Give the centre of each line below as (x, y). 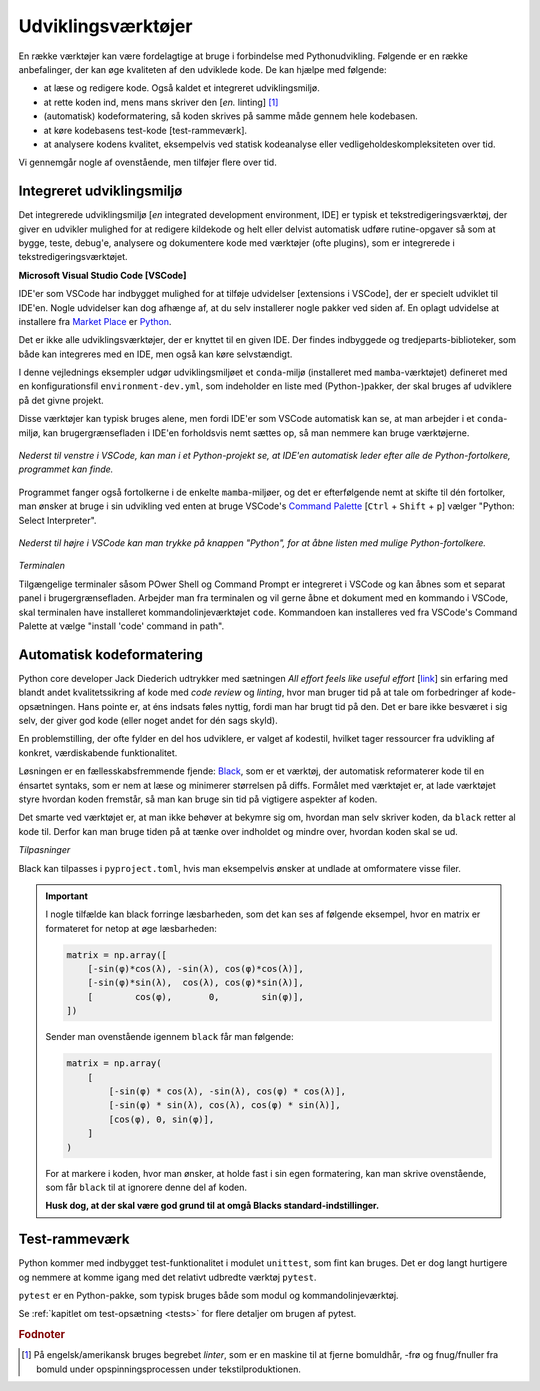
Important (67, 896)
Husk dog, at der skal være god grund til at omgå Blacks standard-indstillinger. (212, 1206)
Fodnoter (41, 1335)
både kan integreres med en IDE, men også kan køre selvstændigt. (155, 354)
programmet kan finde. (66, 469)
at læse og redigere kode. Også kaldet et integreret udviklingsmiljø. (181, 88)
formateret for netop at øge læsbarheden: (131, 928)
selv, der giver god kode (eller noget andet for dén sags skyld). (148, 721)
